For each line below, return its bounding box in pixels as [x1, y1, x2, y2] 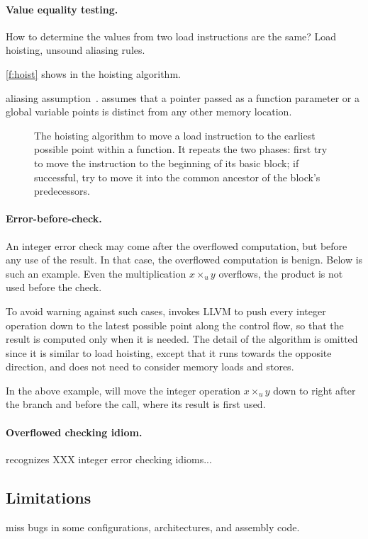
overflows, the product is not [218, 266, 343, 280]
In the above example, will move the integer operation [6, 382, 241, 397]
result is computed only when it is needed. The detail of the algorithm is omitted [6, 331, 358, 346]
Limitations [6, 486, 91, 508]
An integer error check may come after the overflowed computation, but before [6, 238, 347, 253]
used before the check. [6, 280, 102, 295]
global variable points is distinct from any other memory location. [6, 104, 292, 119]
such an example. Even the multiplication [6, 266, 186, 280]
